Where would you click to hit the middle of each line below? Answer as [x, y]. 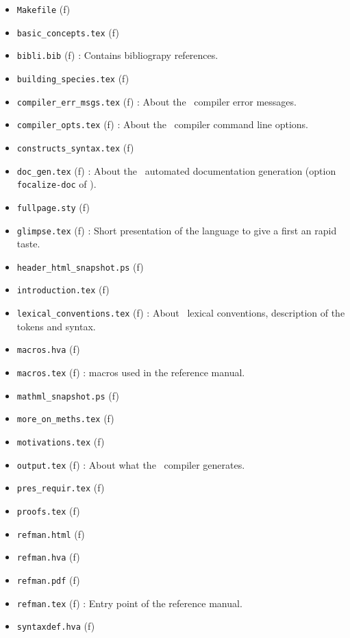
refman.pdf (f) [48, 579]
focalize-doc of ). [57, 184]
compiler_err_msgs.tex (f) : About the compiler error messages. [157, 101]
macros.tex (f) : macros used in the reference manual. [131, 372]
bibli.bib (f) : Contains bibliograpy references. [117, 55]
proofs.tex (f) [48, 510]
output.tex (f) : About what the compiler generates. [131, 464]
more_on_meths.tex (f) [65, 418]
